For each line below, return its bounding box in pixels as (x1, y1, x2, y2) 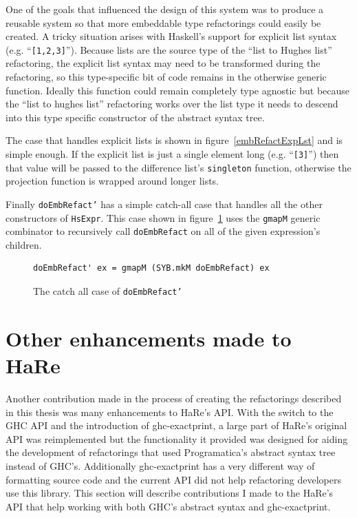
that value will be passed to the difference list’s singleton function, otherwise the (6, 160, 351, 174)
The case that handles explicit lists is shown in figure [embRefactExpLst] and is (6, 133, 343, 147)
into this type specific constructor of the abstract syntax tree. (6, 110, 265, 124)
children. (6, 237, 42, 251)
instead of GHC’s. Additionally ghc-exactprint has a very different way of (6, 459, 315, 473)
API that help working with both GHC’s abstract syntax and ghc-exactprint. (6, 499, 331, 513)
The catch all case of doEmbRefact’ (33, 284, 182, 298)
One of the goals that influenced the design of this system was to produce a (6, 2, 324, 16)
